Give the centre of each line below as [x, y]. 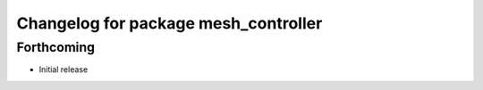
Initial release [64, 70]
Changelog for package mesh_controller [169, 23]
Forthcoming [56, 47]
